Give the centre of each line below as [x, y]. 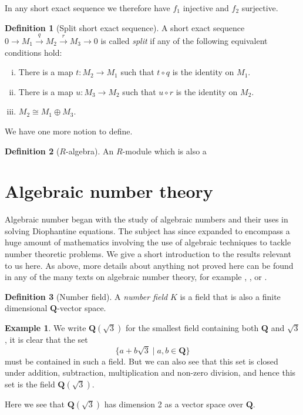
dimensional [26, 308]
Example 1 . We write [46, 328]
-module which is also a [164, 151]
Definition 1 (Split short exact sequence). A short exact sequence [125, 27]
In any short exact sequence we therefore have [87, 8]
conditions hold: [33, 52]
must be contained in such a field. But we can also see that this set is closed [142, 361]
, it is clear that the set [46, 340]
